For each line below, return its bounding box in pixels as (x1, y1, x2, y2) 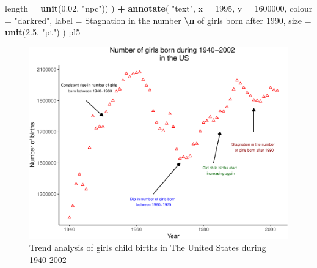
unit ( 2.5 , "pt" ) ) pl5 (5, 26, 81, 39)
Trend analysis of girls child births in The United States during (29, 241, 266, 254)
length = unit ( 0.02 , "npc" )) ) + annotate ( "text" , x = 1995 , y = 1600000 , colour (5, 2, 313, 14)
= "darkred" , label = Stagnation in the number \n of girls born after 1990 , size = (5, 13, 312, 26)
